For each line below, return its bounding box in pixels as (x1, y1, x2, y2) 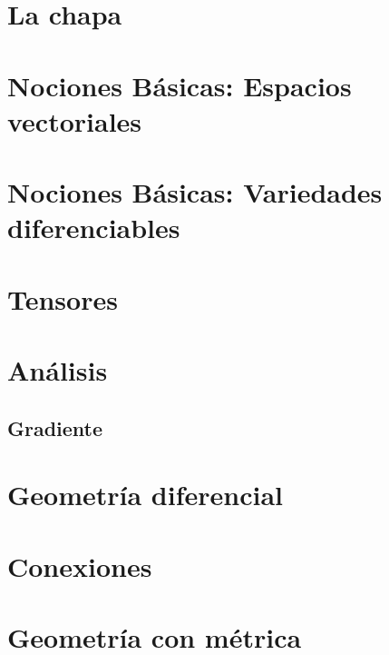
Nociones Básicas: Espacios (7, 66, 352, 104)
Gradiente (7, 413, 103, 442)
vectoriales (7, 102, 142, 139)
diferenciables (7, 209, 180, 246)
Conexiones (7, 547, 152, 584)
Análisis (7, 352, 108, 389)
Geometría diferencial (7, 476, 283, 513)
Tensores (7, 280, 118, 317)
